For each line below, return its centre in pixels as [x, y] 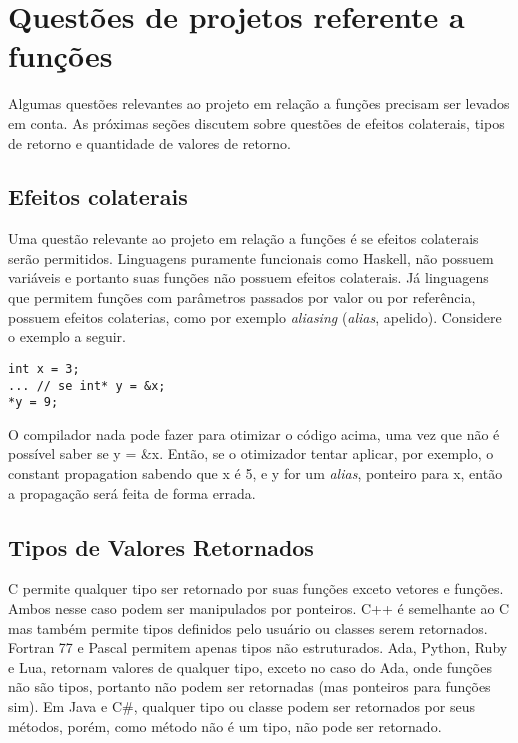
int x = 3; [44, 368]
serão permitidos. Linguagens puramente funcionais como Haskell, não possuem [251, 257]
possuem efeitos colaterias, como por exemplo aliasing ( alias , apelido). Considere [255, 316]
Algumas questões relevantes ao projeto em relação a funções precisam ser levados [259, 103]
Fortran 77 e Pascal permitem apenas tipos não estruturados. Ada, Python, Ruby [258, 647]
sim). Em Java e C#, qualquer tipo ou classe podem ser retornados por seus [241, 705]
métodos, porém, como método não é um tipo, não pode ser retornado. [225, 725]
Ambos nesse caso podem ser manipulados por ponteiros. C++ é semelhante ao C [259, 608]
